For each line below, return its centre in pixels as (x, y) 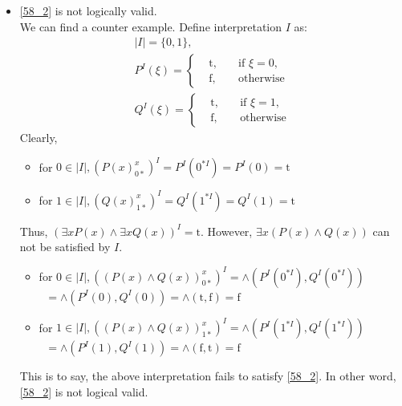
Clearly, (39, 138)
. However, (227, 231)
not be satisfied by (65, 247)
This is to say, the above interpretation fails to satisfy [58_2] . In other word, (208, 376)
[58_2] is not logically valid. (88, 10)
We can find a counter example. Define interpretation (151, 26)
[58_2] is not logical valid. (84, 391)
